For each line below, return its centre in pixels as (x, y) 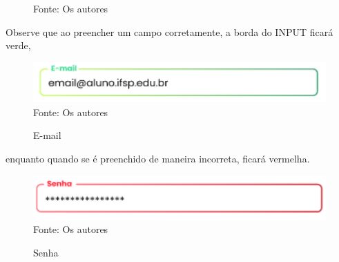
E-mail (47, 135)
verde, (18, 45)
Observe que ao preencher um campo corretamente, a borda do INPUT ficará (169, 31)
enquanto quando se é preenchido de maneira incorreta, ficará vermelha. (158, 159)
